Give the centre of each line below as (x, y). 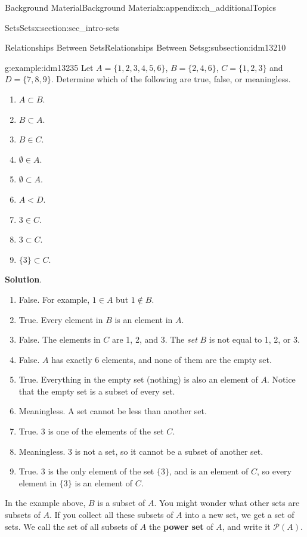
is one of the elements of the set (106, 431)
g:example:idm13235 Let (49, 67)
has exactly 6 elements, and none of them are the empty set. (162, 359)
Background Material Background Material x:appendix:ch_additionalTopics (140, 7)
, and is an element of (209, 471)
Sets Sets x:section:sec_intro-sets (62, 27)
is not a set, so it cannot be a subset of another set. (169, 451)
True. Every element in (61, 319)
